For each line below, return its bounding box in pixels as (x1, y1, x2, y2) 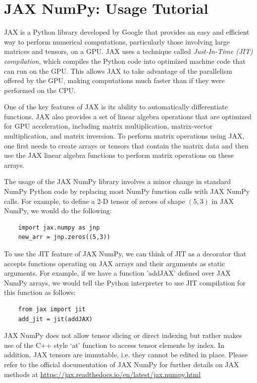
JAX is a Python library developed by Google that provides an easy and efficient (4, 27, 250, 37)
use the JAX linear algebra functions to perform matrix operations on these (4, 150, 234, 160)
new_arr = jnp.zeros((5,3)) (18, 234, 110, 241)
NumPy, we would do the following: (4, 205, 112, 216)
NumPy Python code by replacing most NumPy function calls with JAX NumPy (4, 186, 250, 196)
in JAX (211, 195, 234, 206)
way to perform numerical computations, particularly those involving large (4, 36, 230, 47)
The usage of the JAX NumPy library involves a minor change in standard (4, 176, 231, 187)
